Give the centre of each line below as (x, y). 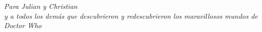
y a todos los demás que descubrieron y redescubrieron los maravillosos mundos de (131, 16)
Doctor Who (23, 25)
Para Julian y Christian (41, 6)
